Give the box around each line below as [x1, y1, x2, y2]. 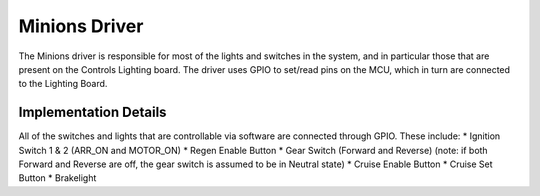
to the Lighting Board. [18, 78, 108, 90]
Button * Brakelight [18, 172, 97, 184]
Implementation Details [18, 104, 167, 121]
